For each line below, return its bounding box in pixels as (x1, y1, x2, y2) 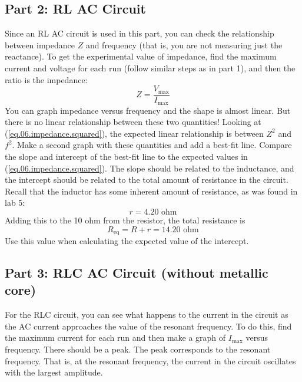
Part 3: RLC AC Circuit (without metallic (5, 264, 268, 282)
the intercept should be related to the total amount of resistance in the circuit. (5, 173, 288, 186)
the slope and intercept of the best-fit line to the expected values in (5, 150, 248, 163)
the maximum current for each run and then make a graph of (5, 331, 226, 344)
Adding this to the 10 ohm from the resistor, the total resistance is (5, 214, 245, 226)
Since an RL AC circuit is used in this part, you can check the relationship (5, 27, 274, 39)
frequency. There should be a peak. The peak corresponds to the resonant (5, 343, 271, 355)
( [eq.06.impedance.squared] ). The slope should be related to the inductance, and (5, 162, 294, 174)
